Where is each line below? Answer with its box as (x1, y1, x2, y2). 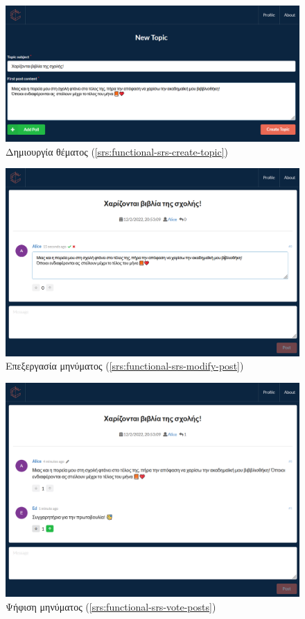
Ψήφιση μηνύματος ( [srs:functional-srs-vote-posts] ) (6, 599, 216, 613)
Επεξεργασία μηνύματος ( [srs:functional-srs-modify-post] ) (6, 358, 244, 373)
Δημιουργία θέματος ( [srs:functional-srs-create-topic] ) (6, 144, 228, 158)
